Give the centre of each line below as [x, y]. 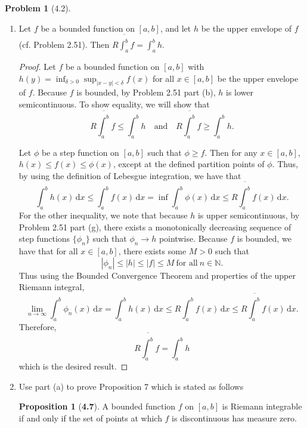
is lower [239, 92]
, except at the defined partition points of [189, 164]
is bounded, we [264, 238]
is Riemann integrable [262, 406]
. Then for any [231, 152]
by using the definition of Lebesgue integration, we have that [130, 175]
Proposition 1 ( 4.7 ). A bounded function [97, 406]
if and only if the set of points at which [90, 418]
